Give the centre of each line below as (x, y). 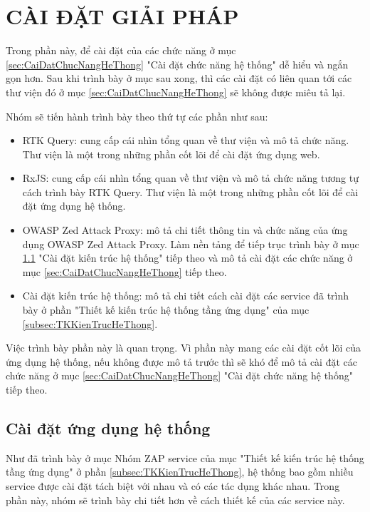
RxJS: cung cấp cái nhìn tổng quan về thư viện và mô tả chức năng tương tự (190, 178)
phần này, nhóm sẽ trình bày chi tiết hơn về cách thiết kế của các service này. (175, 500)
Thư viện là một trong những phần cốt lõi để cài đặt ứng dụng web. (171, 154)
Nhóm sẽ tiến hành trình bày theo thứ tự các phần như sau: (137, 116)
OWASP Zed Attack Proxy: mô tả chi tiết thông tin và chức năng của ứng (185, 230)
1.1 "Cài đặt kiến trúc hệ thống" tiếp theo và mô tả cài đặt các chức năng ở (187, 258)
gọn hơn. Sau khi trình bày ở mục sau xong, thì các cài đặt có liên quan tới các (179, 78)
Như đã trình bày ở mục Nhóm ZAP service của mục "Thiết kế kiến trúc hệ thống (185, 457)
